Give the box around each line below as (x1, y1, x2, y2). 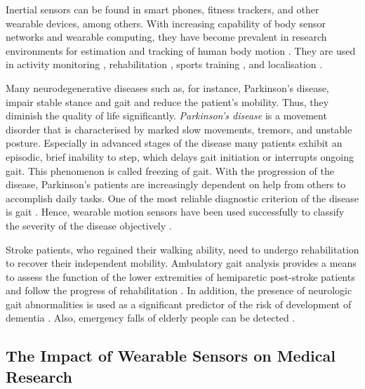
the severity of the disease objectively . (6, 218, 172, 232)
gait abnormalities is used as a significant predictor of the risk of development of (6, 296, 352, 311)
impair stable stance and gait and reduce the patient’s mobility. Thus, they (6, 94, 329, 109)
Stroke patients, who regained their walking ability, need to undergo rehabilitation (6, 242, 359, 256)
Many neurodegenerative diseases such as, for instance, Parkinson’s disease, (6, 80, 329, 95)
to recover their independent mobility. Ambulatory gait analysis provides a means (6, 256, 357, 270)
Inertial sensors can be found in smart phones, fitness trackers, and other (6, 2, 319, 16)
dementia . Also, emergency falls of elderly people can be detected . (6, 310, 296, 325)
